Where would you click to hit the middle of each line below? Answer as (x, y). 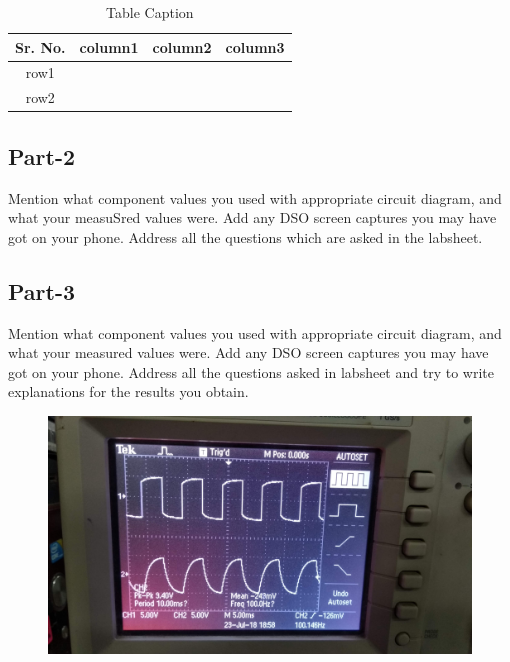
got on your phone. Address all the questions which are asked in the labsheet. (245, 236)
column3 (255, 46)
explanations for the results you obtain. (128, 391)
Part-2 (42, 155)
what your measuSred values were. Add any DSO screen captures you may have (252, 217)
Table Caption (150, 12)
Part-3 (42, 290)
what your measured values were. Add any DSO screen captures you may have (248, 352)
